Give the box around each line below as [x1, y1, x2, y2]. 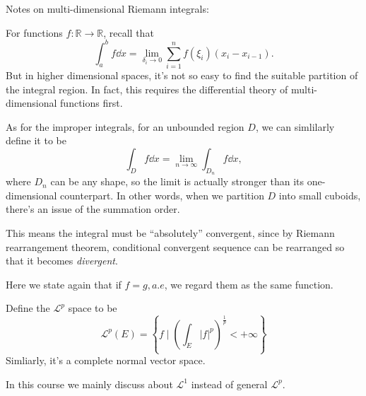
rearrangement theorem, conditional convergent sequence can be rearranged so [6, 239, 345, 254]
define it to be [6, 133, 66, 148]
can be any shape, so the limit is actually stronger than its [50, 174, 305, 189]
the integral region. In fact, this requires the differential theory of [6, 81, 288, 96]
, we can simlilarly [255, 119, 335, 134]
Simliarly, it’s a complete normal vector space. [6, 353, 206, 368]
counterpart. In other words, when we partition [60, 187, 264, 202]
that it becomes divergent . [6, 253, 118, 268]
